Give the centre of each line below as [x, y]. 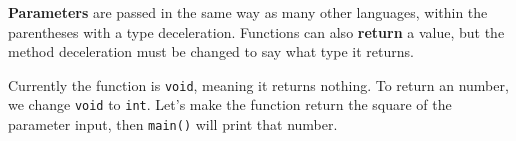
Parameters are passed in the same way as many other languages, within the [248, 12]
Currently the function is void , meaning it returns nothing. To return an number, [258, 84]
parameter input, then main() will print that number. [173, 124]
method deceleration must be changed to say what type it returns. [211, 51]
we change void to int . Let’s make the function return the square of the [230, 104]
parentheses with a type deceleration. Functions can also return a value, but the [256, 31]
